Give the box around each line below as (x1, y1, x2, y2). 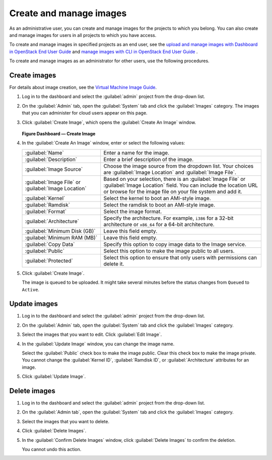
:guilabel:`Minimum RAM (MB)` (25, 234, 98, 241)
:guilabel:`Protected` (25, 257, 73, 264)
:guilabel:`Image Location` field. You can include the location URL (103, 182, 258, 189)
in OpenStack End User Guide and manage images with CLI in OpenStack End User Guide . (9, 48, 198, 55)
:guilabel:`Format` (25, 208, 67, 215)
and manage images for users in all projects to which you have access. (9, 32, 157, 38)
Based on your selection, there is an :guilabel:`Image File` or (103, 175, 246, 182)
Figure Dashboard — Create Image (22, 130, 96, 136)
